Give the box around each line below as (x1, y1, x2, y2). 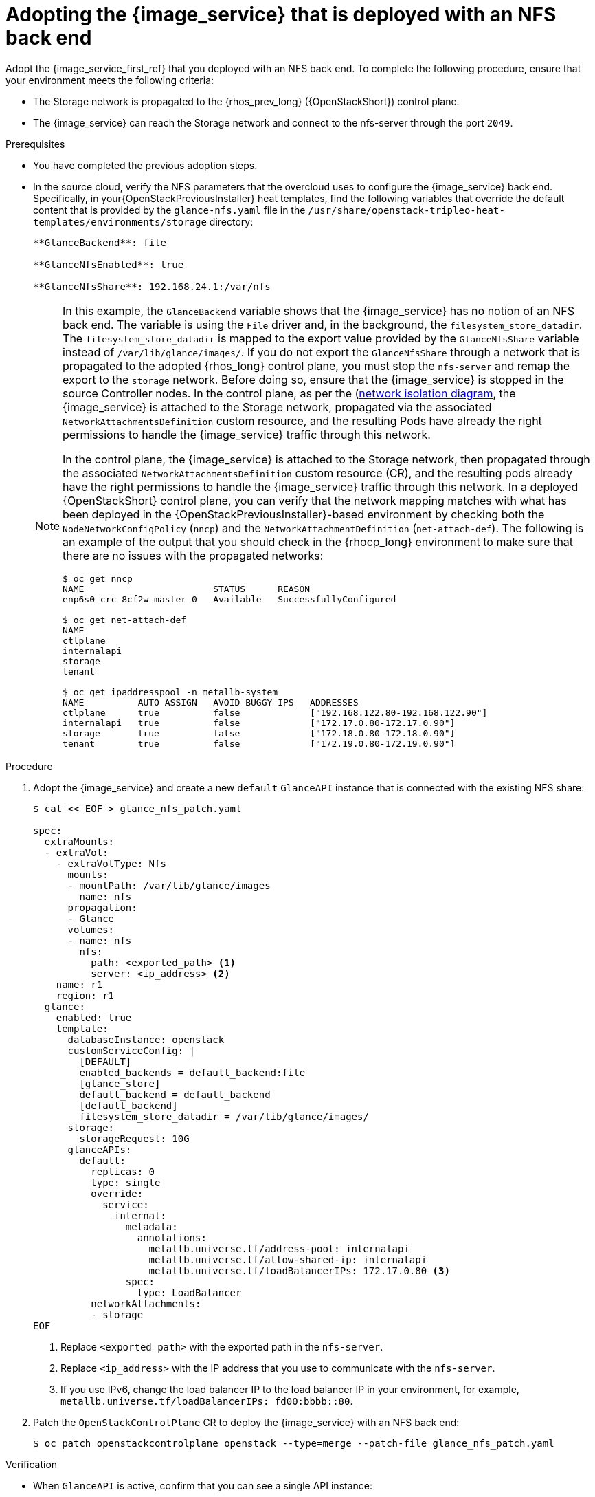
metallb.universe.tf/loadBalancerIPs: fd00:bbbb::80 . (60, 1395, 353, 1407)
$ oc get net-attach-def (63, 614, 187, 625)
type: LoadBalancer (137, 1287, 242, 1298)
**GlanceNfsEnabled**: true (33, 259, 184, 270)
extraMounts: (44, 835, 115, 847)
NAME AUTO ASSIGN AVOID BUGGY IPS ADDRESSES (63, 697, 359, 708)
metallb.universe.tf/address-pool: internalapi (148, 1243, 409, 1254)
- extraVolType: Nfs (56, 857, 166, 869)
